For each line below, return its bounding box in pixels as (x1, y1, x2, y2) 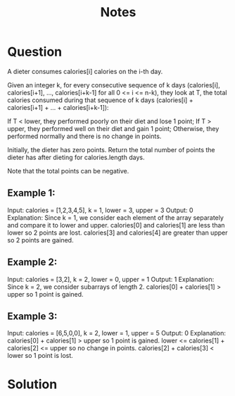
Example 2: (7, 256, 58, 268)
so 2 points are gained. (7, 235, 74, 244)
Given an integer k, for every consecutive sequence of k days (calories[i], (7, 80, 220, 89)
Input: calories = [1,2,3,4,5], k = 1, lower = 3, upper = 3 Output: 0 (7, 206, 193, 214)
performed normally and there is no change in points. (7, 132, 162, 140)
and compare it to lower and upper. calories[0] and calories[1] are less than (7, 221, 225, 229)
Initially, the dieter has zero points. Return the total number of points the (7, 145, 216, 154)
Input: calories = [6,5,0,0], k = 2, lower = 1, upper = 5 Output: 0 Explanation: (7, 329, 227, 338)
